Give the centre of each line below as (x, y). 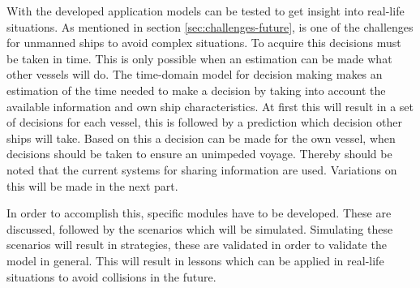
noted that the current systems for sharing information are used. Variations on (202, 169)
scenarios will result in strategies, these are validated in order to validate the (197, 245)
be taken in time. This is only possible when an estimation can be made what (199, 58)
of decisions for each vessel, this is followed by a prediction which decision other (204, 122)
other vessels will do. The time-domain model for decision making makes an (195, 74)
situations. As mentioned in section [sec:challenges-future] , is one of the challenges (210, 26)
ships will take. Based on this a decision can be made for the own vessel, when (201, 138)
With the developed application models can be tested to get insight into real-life (206, 11)
